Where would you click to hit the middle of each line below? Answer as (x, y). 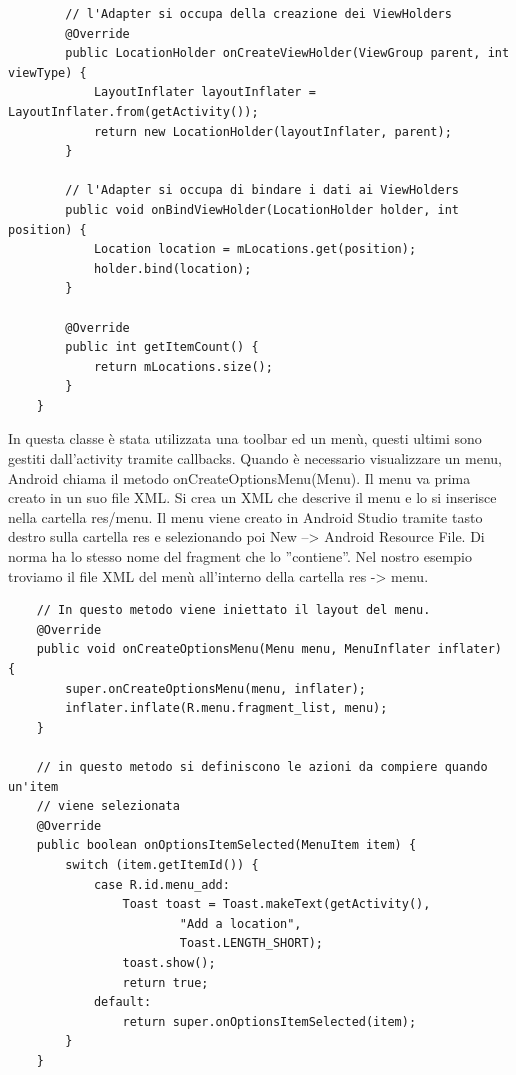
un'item (33, 786)
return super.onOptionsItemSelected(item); (269, 1021)
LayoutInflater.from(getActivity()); (133, 111)
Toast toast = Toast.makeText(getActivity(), (276, 904)
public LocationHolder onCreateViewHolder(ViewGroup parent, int (287, 53)
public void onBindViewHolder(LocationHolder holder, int (262, 209)
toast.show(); (169, 962)
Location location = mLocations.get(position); (255, 249)
